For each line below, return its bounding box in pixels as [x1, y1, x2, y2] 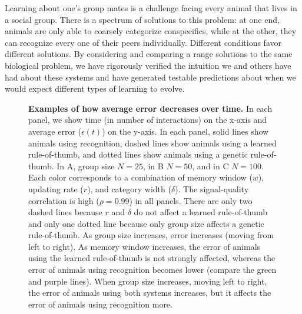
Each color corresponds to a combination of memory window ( [28, 171, 253, 183]
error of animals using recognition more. [28, 298, 172, 310]
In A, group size [57, 159, 115, 172]
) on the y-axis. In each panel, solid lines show [102, 125, 269, 137]
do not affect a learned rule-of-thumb [134, 206, 268, 218]
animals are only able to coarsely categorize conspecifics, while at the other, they [5, 25, 297, 37]
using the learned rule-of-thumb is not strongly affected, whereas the [28, 252, 276, 264]
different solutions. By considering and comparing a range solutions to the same [5, 48, 293, 60]
